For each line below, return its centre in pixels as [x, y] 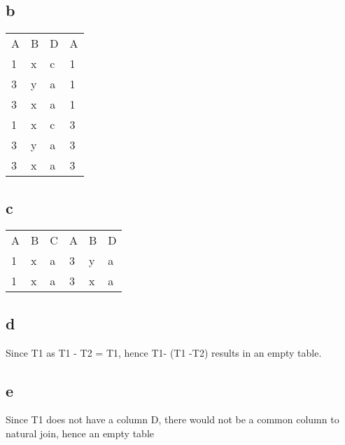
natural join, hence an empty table [80, 433]
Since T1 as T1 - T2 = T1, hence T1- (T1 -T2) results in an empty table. [164, 352]
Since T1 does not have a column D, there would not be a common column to [172, 419]
